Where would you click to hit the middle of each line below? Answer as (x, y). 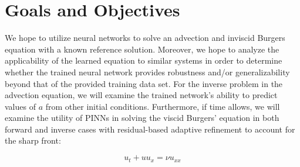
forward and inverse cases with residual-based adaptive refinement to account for (150, 129)
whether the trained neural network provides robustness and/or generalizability (147, 72)
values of (20, 106)
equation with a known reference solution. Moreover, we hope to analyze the (142, 49)
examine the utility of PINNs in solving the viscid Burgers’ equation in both (142, 118)
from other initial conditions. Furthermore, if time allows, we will (163, 106)
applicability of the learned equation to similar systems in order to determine (144, 60)
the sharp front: (33, 140)
